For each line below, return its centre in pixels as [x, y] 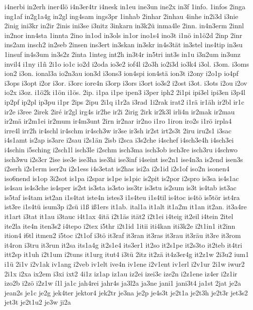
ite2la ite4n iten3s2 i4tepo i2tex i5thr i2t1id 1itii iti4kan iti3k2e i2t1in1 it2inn [120, 226]
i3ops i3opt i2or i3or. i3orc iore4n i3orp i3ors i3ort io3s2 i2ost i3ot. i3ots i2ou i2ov [126, 82]
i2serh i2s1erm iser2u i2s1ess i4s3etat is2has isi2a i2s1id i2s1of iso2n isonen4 [117, 169]
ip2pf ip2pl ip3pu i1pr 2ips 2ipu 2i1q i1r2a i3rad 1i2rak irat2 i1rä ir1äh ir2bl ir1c [125, 101]
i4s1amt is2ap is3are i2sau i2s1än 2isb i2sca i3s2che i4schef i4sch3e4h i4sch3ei [119, 140]
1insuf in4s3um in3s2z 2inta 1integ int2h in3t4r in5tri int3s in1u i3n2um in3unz [123, 54]
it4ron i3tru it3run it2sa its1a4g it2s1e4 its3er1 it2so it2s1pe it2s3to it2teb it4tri [123, 245]
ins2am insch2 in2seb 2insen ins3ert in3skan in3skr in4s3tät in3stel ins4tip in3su [124, 45]
